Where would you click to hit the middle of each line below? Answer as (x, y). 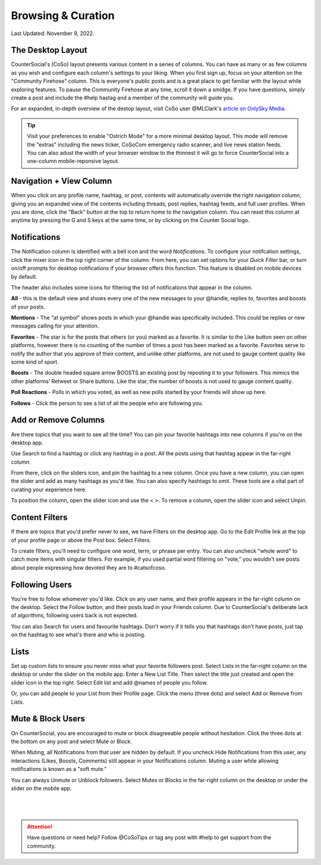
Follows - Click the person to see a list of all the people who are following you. (107, 403)
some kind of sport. (35, 362)
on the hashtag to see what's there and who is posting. (78, 635)
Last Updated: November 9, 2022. (53, 33)
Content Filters (39, 518)
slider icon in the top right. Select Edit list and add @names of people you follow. (109, 682)
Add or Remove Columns (58, 420)
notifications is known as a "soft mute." (59, 769)
